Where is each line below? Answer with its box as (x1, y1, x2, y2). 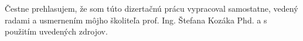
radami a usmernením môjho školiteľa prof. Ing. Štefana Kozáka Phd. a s (5, 13, 267, 26)
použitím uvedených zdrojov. (5, 25, 108, 37)
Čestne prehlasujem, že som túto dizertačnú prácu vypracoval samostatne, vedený (5, 2, 298, 14)
